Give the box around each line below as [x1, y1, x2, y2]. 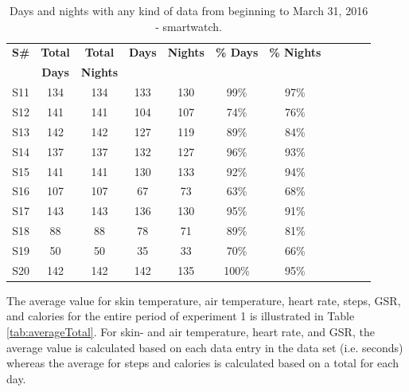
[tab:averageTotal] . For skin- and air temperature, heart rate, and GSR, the [6, 323, 375, 339]
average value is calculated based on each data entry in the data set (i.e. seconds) [6, 339, 403, 355]
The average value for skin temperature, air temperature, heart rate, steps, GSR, [6, 292, 401, 308]
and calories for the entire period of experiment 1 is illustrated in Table [6, 308, 355, 324]
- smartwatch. [155, 18, 222, 34]
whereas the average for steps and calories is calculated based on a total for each [6, 355, 399, 371]
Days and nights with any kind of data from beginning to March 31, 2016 [10, 2, 368, 18]
